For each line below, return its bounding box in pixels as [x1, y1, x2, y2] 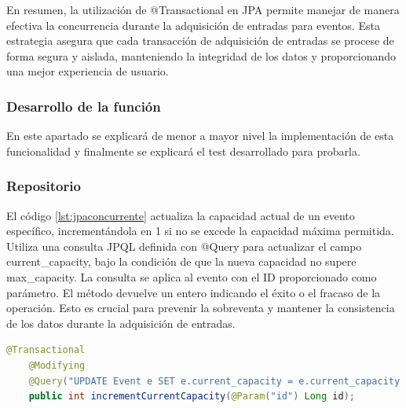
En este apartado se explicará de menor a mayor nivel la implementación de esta [6, 127, 394, 144]
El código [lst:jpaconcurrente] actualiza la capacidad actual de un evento [6, 207, 355, 223]
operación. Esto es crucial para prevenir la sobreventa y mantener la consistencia [6, 300, 395, 316]
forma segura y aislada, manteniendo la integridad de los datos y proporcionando [6, 47, 396, 64]
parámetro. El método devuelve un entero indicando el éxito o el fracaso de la [6, 284, 381, 300]
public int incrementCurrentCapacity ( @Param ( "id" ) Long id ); [28, 391, 355, 402]
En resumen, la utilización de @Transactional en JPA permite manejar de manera [6, 2, 400, 17]
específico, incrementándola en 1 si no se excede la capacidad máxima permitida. [6, 222, 394, 239]
